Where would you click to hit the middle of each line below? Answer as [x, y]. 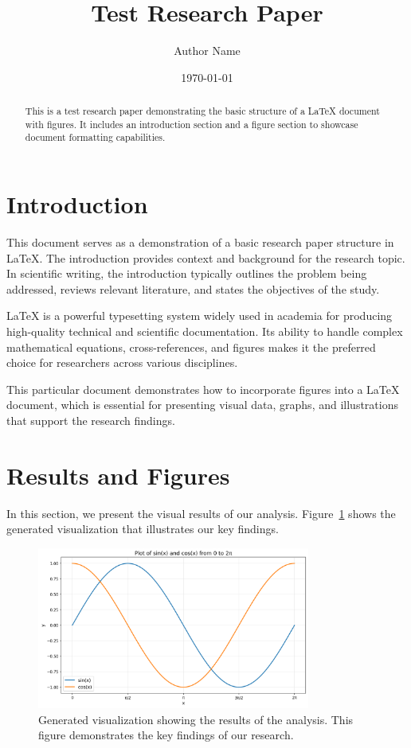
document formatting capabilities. [95, 137]
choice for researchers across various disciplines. [122, 362]
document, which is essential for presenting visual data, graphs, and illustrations [202, 405]
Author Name [207, 51]
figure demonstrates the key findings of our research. [166, 735]
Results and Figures [118, 475]
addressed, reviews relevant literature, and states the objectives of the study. [193, 288]
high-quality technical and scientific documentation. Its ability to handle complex [205, 331]
